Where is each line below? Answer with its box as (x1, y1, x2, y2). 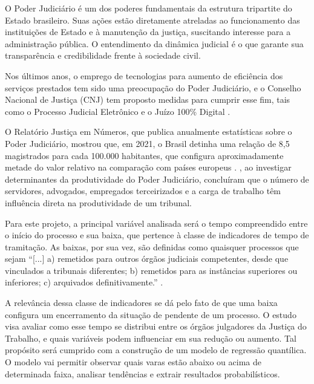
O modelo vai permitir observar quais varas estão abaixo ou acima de (5, 356, 261, 368)
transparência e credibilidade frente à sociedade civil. (5, 49, 201, 62)
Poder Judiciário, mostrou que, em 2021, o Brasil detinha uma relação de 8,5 (5, 137, 290, 149)
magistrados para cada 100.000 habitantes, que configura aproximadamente (5, 149, 284, 161)
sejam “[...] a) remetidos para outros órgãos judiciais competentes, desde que (5, 252, 289, 265)
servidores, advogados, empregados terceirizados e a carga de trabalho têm (5, 184, 281, 197)
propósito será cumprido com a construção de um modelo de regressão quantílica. (5, 343, 307, 356)
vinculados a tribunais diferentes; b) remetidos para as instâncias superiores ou (5, 264, 298, 276)
